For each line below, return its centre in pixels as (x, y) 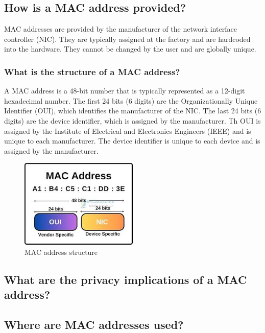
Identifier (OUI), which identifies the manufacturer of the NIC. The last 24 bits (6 (133, 111)
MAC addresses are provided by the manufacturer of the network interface (121, 29)
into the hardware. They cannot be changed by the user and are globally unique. (130, 49)
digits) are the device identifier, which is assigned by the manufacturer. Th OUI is (132, 120)
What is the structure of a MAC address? (92, 71)
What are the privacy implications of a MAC (126, 279)
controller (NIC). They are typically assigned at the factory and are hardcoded (127, 39)
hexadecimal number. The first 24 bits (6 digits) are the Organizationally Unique (131, 100)
